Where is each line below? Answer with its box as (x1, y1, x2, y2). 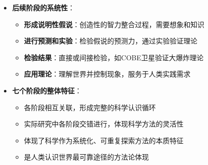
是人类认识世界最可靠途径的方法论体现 (24, 152, 149, 162)
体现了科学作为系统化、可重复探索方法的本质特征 (24, 135, 184, 145)
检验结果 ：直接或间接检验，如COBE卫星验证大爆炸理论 (24, 52, 204, 62)
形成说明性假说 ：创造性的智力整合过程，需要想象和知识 (24, 19, 205, 29)
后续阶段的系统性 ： (12, 2, 75, 12)
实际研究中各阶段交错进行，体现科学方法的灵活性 (24, 119, 184, 129)
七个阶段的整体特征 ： (12, 85, 82, 95)
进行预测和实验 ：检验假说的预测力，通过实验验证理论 (24, 36, 198, 46)
